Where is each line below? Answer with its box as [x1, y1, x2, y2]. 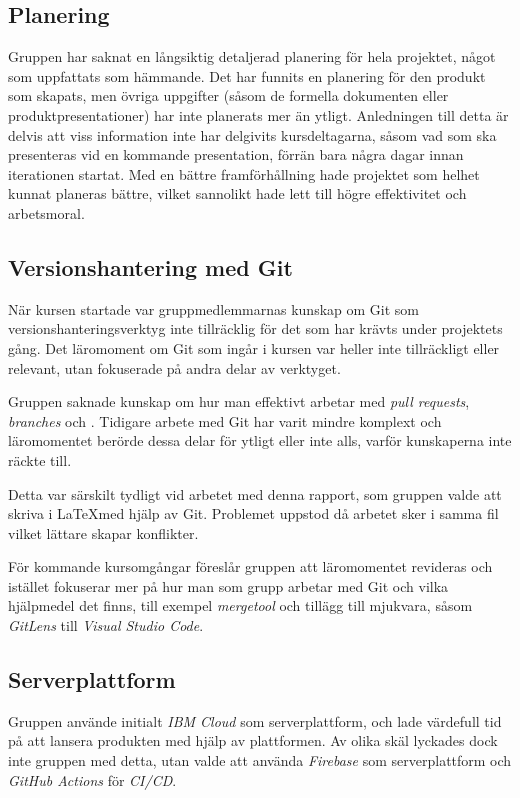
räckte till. [8, 449, 72, 470]
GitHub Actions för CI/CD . [8, 769, 177, 790]
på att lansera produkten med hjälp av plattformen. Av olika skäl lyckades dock [8, 730, 498, 751]
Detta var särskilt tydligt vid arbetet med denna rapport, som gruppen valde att [8, 483, 502, 504]
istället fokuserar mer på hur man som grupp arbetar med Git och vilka [8, 575, 449, 596]
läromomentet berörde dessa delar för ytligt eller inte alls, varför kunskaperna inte [8, 430, 512, 451]
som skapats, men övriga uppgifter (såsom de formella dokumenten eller [8, 85, 449, 106]
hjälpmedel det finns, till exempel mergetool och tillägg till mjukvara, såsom [8, 595, 473, 616]
